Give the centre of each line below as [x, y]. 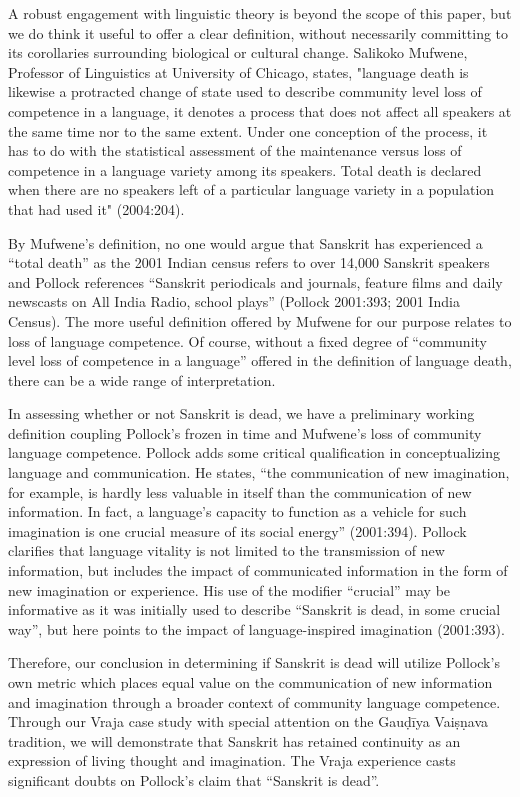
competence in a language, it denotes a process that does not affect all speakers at [260, 110]
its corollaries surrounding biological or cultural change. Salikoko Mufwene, [238, 52]
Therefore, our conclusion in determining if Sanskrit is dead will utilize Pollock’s [254, 662]
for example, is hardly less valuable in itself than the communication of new [240, 491]
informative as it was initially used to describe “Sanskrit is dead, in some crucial [254, 609]
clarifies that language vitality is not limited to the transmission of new [226, 550]
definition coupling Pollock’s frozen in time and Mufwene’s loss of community [245, 432]
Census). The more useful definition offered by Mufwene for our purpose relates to [260, 320]
